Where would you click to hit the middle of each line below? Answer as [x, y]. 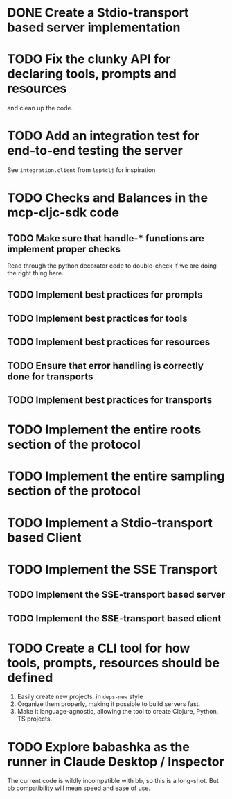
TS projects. [35, 719]
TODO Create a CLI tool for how [99, 648]
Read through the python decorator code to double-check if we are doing [112, 266]
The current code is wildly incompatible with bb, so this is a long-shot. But [113, 781]
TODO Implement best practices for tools [97, 318]
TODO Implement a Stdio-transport [110, 523]
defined [30, 677]
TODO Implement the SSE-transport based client [114, 618]
